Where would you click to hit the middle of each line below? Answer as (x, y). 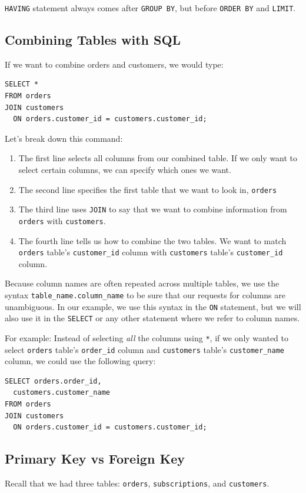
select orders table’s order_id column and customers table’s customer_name (144, 349)
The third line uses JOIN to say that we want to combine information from (153, 209)
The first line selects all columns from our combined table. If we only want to (158, 158)
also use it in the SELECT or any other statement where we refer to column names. (152, 318)
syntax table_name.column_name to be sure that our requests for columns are (145, 295)
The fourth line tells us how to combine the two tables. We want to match (152, 240)
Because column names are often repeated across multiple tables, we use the (142, 283)
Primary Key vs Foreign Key (95, 459)
